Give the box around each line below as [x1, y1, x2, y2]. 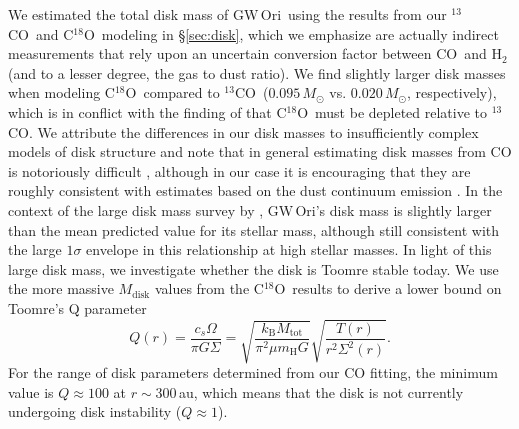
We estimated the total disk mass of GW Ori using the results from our [8, 4, 447, 24]
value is [8, 381, 54, 402]
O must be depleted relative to [297, 101, 488, 122]
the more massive [8, 278, 114, 299]
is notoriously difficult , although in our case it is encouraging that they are [8, 160, 471, 181]
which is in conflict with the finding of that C [8, 101, 287, 122]
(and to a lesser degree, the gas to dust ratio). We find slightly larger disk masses [8, 62, 506, 83]
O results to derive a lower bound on [274, 278, 502, 299]
